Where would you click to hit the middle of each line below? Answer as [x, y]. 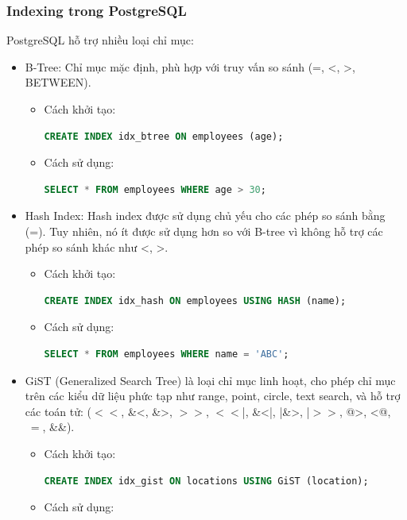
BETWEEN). [58, 82]
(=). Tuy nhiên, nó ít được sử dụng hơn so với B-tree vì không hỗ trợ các [204, 231]
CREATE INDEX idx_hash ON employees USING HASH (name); [195, 300]
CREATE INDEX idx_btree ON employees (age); [164, 136]
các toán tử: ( [58, 411]
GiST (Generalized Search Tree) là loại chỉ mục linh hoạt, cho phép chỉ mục [210, 380]
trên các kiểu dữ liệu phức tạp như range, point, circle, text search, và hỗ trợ [213, 396]
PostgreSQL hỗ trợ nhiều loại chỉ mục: [100, 40]
